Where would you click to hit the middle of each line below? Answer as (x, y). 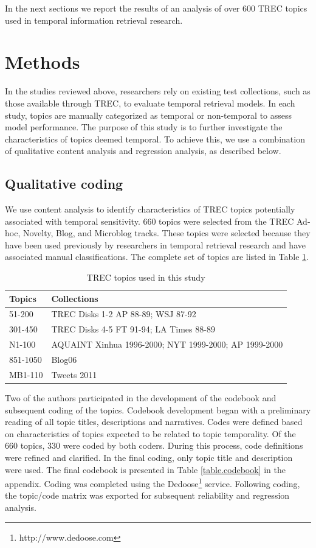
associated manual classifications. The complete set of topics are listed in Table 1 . (157, 257)
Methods (43, 62)
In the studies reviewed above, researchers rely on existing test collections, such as (158, 91)
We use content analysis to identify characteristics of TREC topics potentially (150, 209)
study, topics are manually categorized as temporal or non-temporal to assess (149, 115)
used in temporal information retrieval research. (94, 20)
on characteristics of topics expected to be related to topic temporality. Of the (150, 433)
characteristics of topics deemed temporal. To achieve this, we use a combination (155, 139)
